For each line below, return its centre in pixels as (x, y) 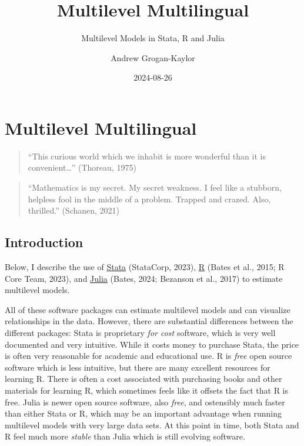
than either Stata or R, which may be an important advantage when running (143, 413)
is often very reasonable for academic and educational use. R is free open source (148, 356)
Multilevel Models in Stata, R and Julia (153, 38)
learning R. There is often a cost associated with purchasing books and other (143, 379)
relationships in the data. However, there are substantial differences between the (149, 321)
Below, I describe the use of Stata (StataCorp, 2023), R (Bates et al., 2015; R (145, 267)
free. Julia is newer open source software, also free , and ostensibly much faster (145, 402)
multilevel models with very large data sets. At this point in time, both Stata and (152, 425)
